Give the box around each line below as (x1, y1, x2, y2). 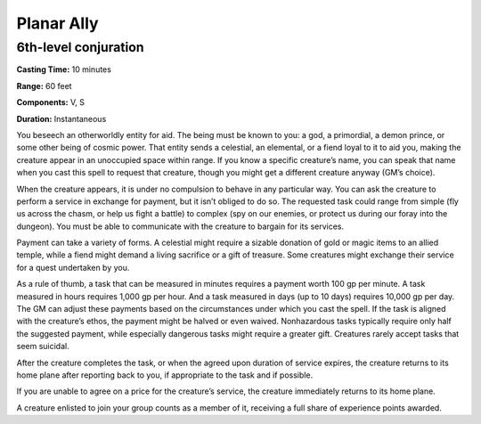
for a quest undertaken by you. (16, 262, 130, 273)
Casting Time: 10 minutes (16, 64, 111, 75)
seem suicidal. (16, 341, 70, 352)
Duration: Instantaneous (16, 113, 107, 124)
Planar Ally (16, 13, 99, 33)
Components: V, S (16, 97, 85, 108)
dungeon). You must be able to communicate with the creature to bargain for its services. (16, 221, 345, 232)
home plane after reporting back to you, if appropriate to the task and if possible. (16, 370, 314, 380)
